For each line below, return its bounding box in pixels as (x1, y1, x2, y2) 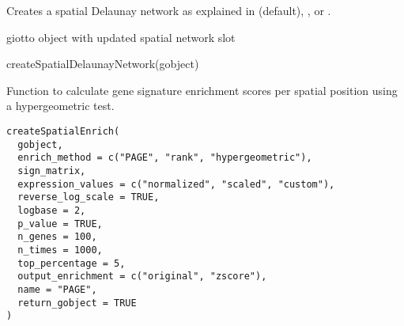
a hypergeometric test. (6, 97, 115, 114)
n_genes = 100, (17, 231, 97, 243)
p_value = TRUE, (17, 218, 103, 229)
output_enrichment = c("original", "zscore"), (17, 271, 267, 282)
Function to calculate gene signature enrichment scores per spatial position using (6, 81, 398, 98)
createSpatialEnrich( (6, 125, 120, 137)
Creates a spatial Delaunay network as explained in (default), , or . (6, 2, 331, 18)
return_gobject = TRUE (17, 297, 137, 309)
